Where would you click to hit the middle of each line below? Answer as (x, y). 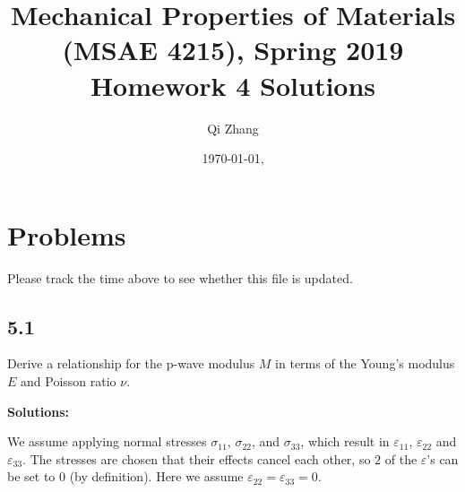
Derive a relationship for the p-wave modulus (131, 363)
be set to (31, 476)
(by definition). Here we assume (156, 476)
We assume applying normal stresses (107, 441)
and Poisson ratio (69, 381)
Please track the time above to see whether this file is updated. (180, 277)
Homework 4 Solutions (233, 85)
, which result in (345, 441)
